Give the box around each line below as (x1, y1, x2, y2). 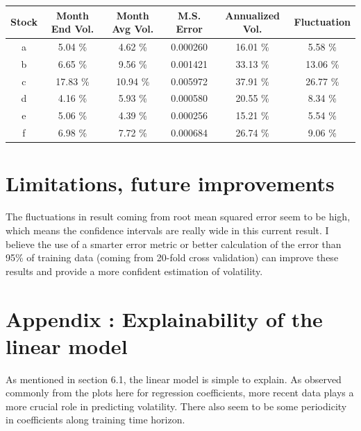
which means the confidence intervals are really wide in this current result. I (6, 222, 329, 237)
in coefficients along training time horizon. (6, 412, 185, 427)
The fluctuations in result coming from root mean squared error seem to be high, (6, 209, 351, 224)
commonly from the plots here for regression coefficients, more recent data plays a (6, 385, 354, 400)
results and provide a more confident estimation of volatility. (6, 263, 263, 278)
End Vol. (51, 21, 94, 36)
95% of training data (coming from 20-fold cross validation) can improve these (6, 250, 339, 265)
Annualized (225, 8, 280, 22)
